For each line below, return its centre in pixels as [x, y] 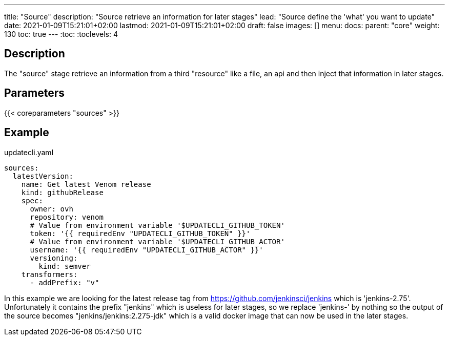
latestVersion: [43, 176]
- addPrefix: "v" [65, 282]
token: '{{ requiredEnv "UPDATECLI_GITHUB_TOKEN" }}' [140, 233]
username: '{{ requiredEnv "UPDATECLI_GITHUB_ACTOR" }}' [147, 250]
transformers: [49, 274]
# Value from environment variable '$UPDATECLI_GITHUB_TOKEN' [157, 225]
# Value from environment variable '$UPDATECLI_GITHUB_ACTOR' [157, 241]
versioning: [54, 258]
